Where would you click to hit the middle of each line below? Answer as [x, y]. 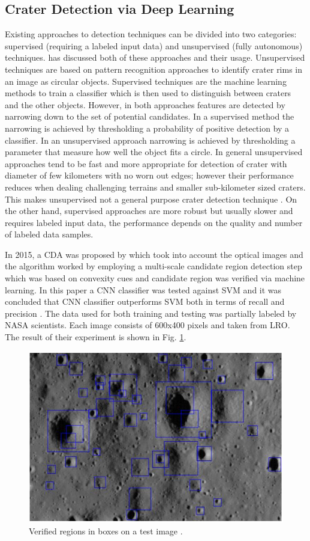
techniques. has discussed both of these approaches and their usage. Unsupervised [155, 57]
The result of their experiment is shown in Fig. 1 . [96, 337]
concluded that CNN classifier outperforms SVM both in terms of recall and [145, 301]
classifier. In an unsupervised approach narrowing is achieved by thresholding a [150, 140]
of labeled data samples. [49, 234]
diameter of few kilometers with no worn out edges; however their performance [149, 175]
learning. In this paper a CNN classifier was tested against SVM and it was [143, 289]
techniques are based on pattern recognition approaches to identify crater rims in [154, 69]
